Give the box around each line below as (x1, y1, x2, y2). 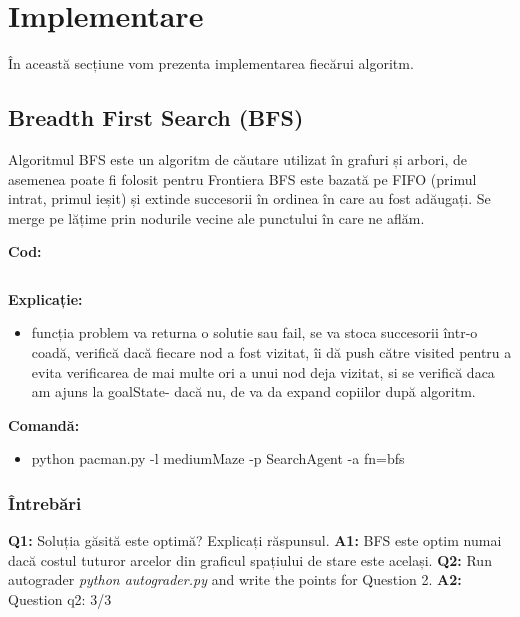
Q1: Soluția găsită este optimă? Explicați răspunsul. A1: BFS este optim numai (8, 530, 502, 551)
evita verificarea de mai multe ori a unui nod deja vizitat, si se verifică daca (31, 361, 495, 382)
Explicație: (8, 288, 83, 309)
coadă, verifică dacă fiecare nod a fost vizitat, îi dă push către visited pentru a (31, 342, 512, 363)
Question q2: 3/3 (8, 589, 112, 610)
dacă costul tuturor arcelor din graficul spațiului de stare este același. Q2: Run (8, 549, 492, 570)
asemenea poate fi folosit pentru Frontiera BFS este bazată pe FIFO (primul (8, 168, 477, 189)
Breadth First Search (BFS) (8, 102, 304, 133)
